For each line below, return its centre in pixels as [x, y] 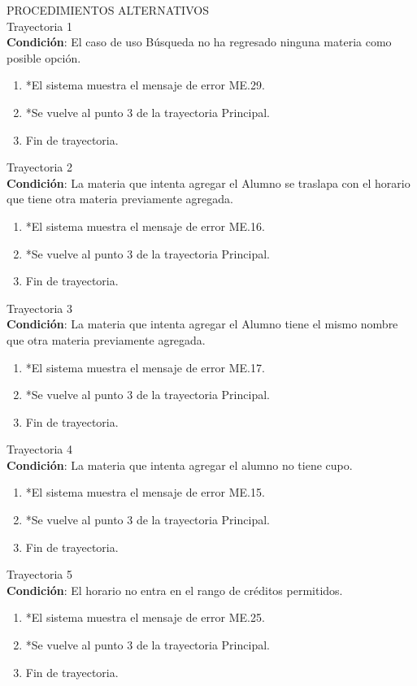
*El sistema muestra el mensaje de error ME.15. [145, 492]
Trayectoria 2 [39, 167]
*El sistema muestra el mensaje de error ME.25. [145, 617]
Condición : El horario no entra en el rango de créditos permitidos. [175, 590]
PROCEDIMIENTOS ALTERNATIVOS [108, 10]
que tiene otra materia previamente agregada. [120, 199]
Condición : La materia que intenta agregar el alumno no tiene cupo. [180, 465]
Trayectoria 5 [39, 574]
